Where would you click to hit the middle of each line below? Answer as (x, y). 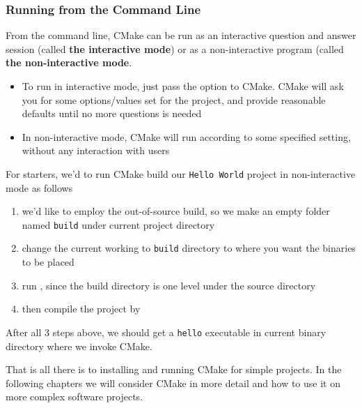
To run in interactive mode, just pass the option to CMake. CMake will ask (183, 86)
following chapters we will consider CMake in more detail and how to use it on (173, 383)
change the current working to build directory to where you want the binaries (189, 248)
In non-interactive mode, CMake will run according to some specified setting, (186, 136)
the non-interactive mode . (69, 62)
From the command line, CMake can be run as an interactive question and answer (181, 35)
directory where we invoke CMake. (79, 346)
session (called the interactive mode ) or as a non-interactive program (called (175, 48)
